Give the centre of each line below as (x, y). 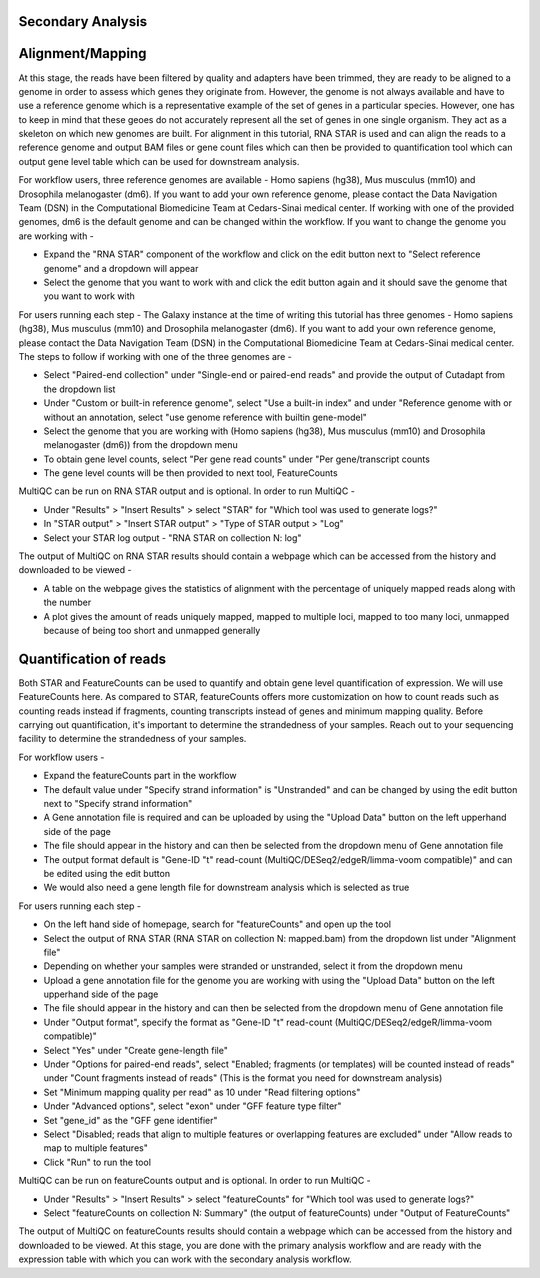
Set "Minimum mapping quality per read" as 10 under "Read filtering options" (202, 1092)
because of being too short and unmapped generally (152, 630)
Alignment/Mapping (82, 53)
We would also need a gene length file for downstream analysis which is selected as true (226, 887)
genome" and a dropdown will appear (121, 268)
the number (67, 602)
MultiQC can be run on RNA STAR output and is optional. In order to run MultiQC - (186, 491)
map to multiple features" (96, 1148)
